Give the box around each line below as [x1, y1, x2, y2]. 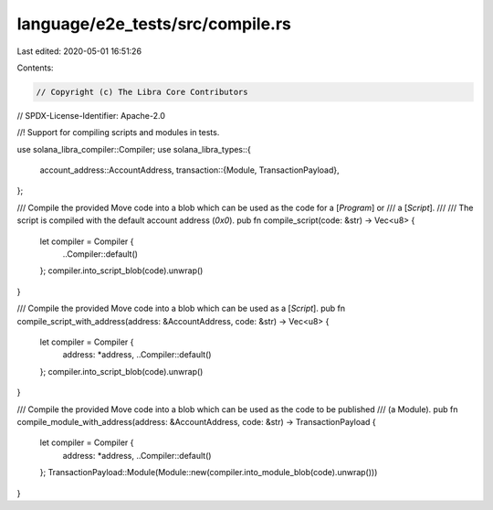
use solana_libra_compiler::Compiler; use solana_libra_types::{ [16, 143, 251, 154]
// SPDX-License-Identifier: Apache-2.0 [16, 110, 166, 121]
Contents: [16, 62, 54, 73]
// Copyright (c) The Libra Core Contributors [36, 87, 248, 97]
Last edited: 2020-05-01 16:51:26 [16, 46, 142, 57]
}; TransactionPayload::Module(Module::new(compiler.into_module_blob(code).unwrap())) [39, 467, 378, 478]
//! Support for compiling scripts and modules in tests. [16, 127, 220, 138]
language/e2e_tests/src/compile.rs [16, 14, 292, 34]
